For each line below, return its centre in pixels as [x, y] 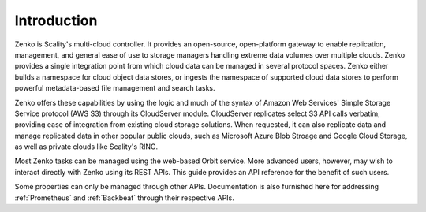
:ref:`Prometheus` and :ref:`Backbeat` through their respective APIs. [124, 198]
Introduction [56, 20]
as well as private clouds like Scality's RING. [86, 147]
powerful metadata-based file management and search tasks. [115, 88]
